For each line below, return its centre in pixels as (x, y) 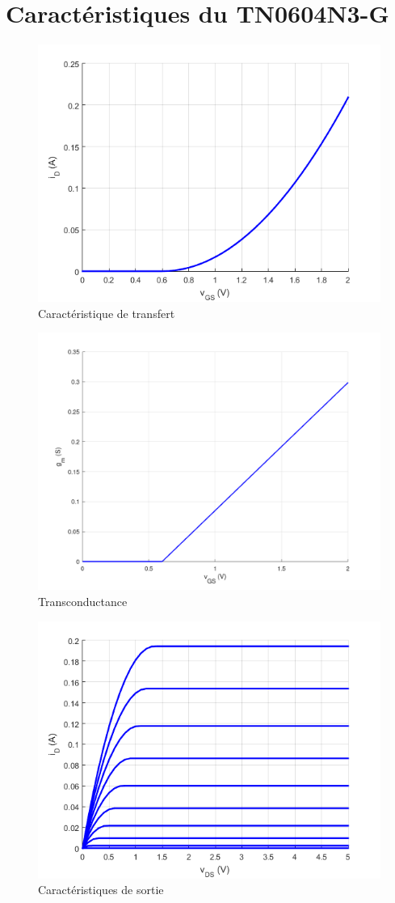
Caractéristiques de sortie (101, 890)
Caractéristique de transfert (107, 313)
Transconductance (83, 601)
